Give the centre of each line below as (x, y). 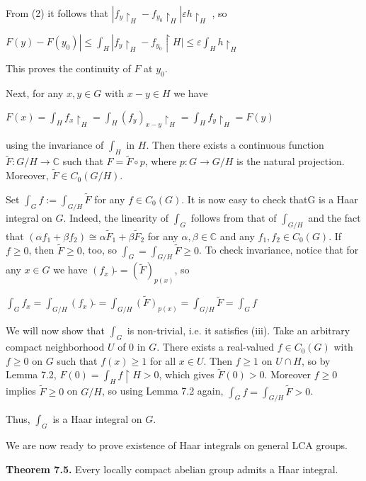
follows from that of (234, 217)
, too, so (99, 250)
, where (161, 161)
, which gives (187, 374)
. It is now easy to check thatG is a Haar (270, 199)
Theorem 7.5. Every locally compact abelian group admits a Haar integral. (172, 469)
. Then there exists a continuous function (235, 145)
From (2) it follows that (57, 13)
